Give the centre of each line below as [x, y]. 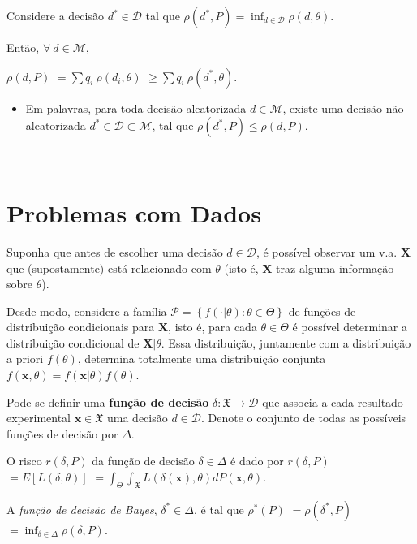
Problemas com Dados [134, 212]
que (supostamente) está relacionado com [109, 268]
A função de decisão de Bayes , [82, 509]
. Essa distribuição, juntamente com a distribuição [286, 342]
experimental [39, 418]
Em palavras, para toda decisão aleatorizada [136, 108]
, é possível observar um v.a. [327, 251]
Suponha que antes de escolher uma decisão [115, 251]
